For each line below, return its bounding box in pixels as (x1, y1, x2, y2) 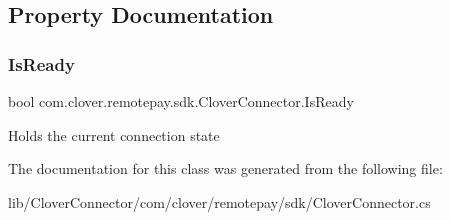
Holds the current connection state (8, 124, 220, 145)
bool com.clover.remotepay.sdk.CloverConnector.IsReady (8, 91, 354, 111)
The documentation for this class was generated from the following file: (8, 158, 443, 179)
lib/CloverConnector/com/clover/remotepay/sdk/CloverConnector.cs (8, 191, 431, 212)
